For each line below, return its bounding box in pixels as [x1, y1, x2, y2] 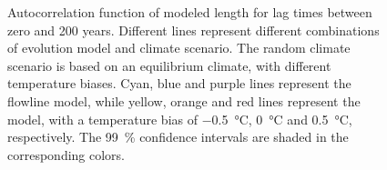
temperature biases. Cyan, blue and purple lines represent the [7, 74, 351, 93]
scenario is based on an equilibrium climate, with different [7, 55, 331, 75]
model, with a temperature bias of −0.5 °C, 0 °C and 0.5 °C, [7, 109, 352, 128]
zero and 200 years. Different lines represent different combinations [7, 20, 380, 39]
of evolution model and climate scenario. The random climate [7, 38, 351, 57]
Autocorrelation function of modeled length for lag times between [7, 3, 372, 21]
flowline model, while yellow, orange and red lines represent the [7, 91, 361, 110]
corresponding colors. [7, 145, 126, 164]
